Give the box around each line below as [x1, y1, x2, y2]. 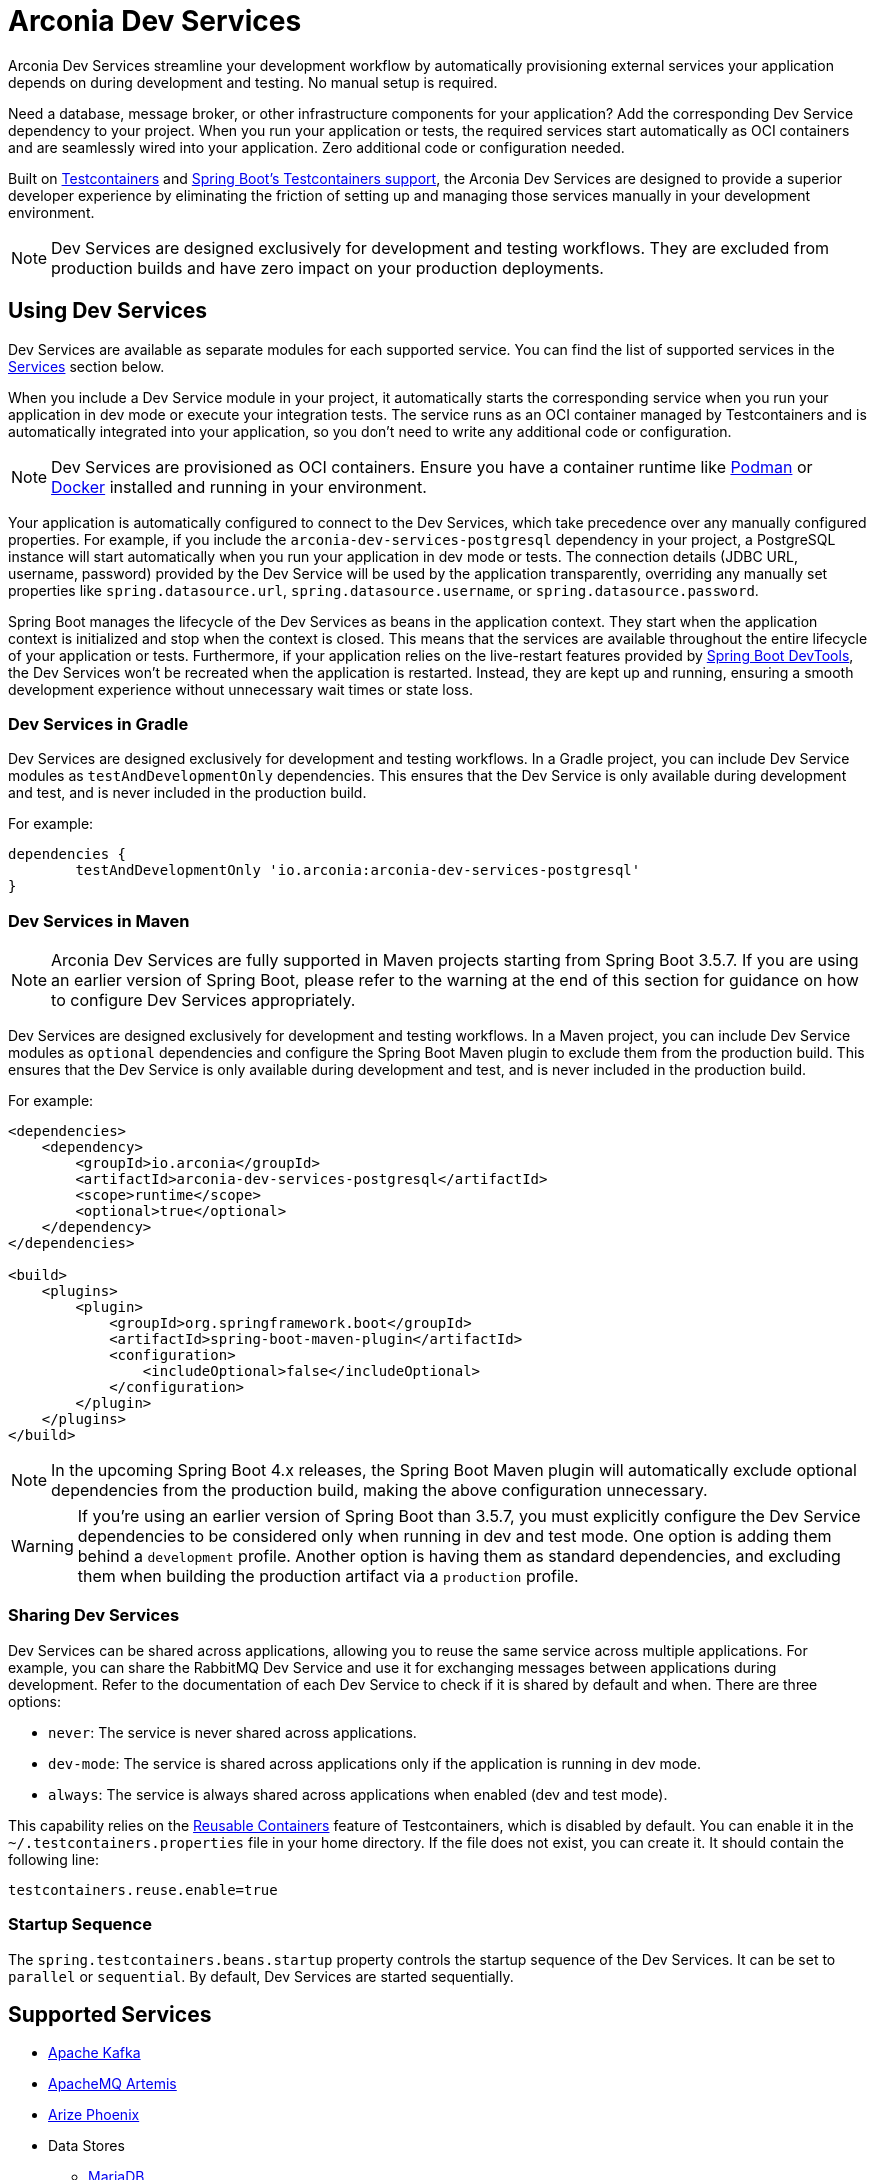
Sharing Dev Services [8, 1605, 180, 1626]
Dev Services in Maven [8, 910, 190, 931]
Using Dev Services [8, 298, 208, 324]
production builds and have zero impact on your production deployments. [51, 257, 604, 278]
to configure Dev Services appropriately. [51, 990, 356, 1011]
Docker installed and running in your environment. [51, 476, 427, 497]
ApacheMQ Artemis [48, 2075, 177, 2093]
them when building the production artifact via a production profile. [77, 1566, 579, 1587]
